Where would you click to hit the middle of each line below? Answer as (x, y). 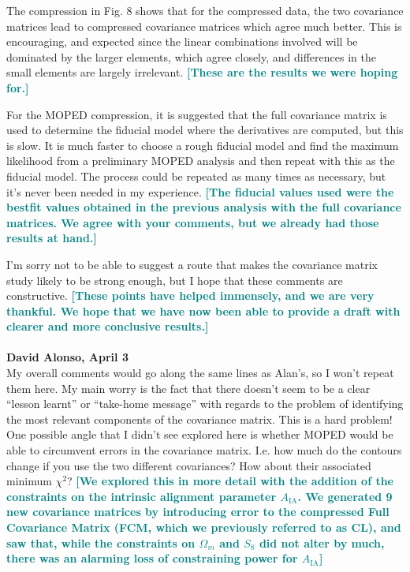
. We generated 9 (345, 496)
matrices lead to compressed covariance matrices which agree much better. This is (204, 26)
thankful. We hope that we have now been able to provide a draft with (203, 310)
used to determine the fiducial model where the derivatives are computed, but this (205, 130)
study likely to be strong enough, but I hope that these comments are (175, 280)
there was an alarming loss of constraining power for (152, 558)
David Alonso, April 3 (67, 357)
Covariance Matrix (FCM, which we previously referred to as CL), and (204, 527)
